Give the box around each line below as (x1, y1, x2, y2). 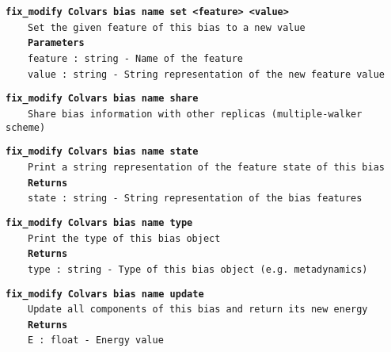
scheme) (6, 121, 46, 133)
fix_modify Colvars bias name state (6, 146, 199, 158)
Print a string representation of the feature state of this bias (28, 161, 385, 173)
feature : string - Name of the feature (28, 52, 244, 64)
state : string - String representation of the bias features (28, 193, 363, 205)
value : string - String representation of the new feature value (28, 68, 385, 80)
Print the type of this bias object (28, 232, 221, 244)
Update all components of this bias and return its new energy (28, 304, 368, 316)
